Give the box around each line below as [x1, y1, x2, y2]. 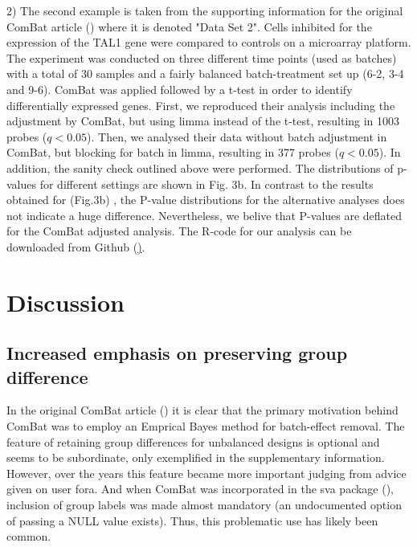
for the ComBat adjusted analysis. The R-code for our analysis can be [6, 222, 352, 239]
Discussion [6, 285, 125, 318]
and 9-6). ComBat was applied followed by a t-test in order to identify [6, 80, 353, 97]
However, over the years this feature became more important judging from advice [6, 464, 407, 481]
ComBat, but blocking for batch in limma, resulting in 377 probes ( [6, 144, 339, 161]
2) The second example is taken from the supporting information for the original [6, 2, 403, 18]
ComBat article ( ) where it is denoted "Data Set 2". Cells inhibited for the [6, 18, 372, 35]
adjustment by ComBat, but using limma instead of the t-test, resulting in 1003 [6, 112, 400, 129]
